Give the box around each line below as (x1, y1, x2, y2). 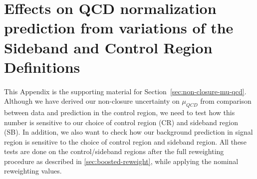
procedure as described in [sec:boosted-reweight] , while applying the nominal (4, 156, 239, 166)
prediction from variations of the (4, 17, 234, 38)
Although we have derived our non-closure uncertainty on (4, 96, 180, 106)
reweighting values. (4, 166, 62, 176)
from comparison (200, 96, 252, 106)
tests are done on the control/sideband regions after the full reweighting (4, 146, 224, 157)
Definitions (4, 56, 80, 77)
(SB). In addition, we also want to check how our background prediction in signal (4, 127, 253, 137)
